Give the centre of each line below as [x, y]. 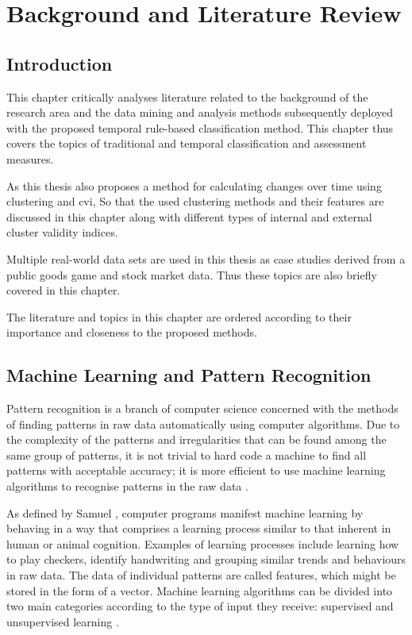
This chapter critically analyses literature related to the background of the [187, 96]
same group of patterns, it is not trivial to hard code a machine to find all [187, 454]
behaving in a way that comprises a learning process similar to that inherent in [199, 528]
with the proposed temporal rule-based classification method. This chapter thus [200, 127]
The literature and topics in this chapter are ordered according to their [179, 316]
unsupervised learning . [63, 621]
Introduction [60, 63]
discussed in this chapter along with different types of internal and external [189, 216]
